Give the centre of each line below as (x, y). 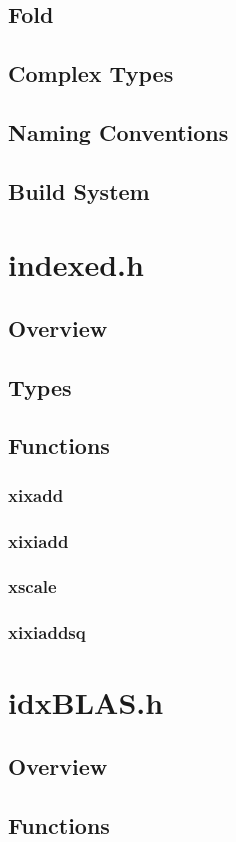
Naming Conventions (118, 131)
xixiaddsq (47, 632)
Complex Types (91, 73)
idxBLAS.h (86, 702)
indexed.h (76, 264)
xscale (32, 586)
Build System (79, 190)
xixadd (36, 494)
